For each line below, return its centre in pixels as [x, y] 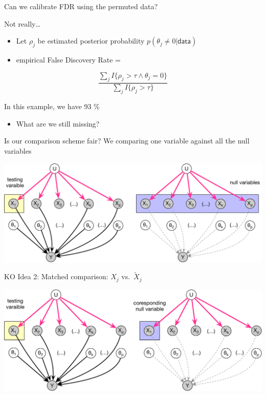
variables [18, 150]
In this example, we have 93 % [52, 106]
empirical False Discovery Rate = [68, 59]
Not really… [22, 23]
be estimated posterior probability [91, 41]
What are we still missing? [58, 123]
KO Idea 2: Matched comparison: [56, 276]
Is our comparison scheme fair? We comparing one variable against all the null [127, 141]
